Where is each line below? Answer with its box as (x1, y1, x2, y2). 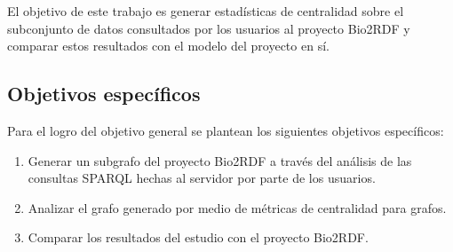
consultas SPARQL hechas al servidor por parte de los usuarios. (28, 169, 376, 187)
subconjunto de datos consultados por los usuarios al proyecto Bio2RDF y (7, 19, 410, 37)
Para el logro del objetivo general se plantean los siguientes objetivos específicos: (7, 121, 444, 139)
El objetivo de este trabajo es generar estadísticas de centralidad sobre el (7, 2, 404, 20)
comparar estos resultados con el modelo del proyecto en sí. (7, 36, 330, 55)
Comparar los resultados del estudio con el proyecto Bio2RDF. (28, 228, 369, 247)
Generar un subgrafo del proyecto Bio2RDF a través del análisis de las (28, 151, 412, 169)
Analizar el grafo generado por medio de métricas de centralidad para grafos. (28, 198, 447, 217)
